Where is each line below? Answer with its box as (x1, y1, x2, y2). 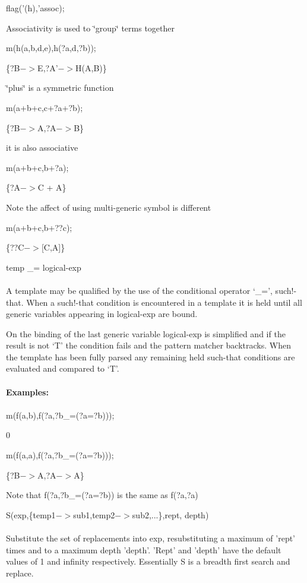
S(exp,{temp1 (6, 508, 56, 521)
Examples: (6, 385, 49, 398)
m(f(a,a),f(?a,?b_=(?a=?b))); (6, 449, 114, 461)
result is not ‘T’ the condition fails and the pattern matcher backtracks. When (6, 339, 291, 351)
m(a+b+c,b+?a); (6, 161, 69, 173)
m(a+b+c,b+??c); (6, 221, 72, 233)
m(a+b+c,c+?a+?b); (6, 101, 83, 113)
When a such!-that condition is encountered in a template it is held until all (26, 296, 302, 308)
